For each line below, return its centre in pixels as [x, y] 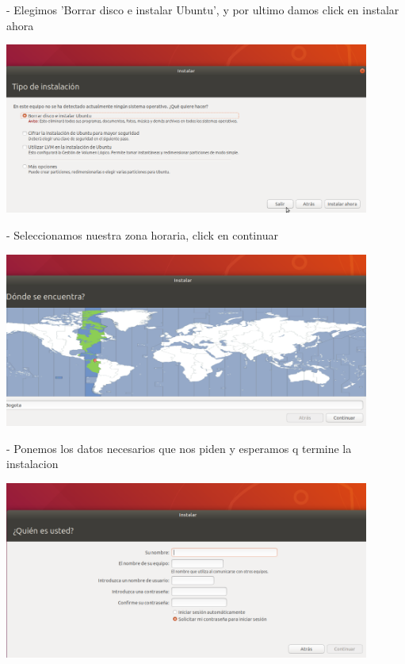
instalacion [32, 464]
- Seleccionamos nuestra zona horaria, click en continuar [142, 234]
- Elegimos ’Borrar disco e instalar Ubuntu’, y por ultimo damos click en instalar [203, 10]
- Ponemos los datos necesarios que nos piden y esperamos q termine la [179, 448]
